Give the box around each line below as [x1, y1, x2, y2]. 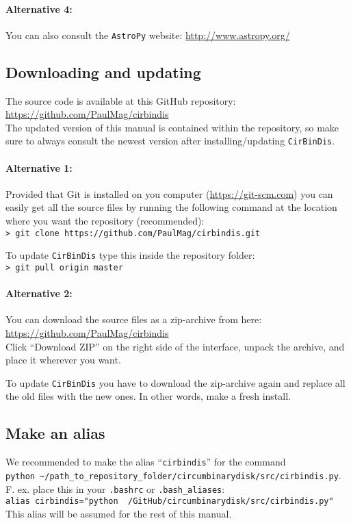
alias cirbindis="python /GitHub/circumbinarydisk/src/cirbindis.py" [5, 496, 334, 507]
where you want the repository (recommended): [5, 214, 205, 228]
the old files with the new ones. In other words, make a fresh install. [5, 389, 291, 403]
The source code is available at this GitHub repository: [5, 93, 236, 107]
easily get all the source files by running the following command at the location [5, 200, 337, 214]
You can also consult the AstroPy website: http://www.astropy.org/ [5, 27, 290, 42]
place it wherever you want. [5, 353, 121, 367]
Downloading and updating [5, 61, 201, 82]
